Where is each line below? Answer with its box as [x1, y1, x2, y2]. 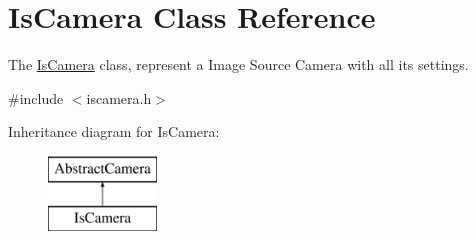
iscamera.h [86, 87, 152, 108]
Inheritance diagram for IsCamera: [8, 121, 220, 142]
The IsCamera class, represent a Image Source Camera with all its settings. [8, 54, 469, 75]
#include [8, 87, 64, 108]
